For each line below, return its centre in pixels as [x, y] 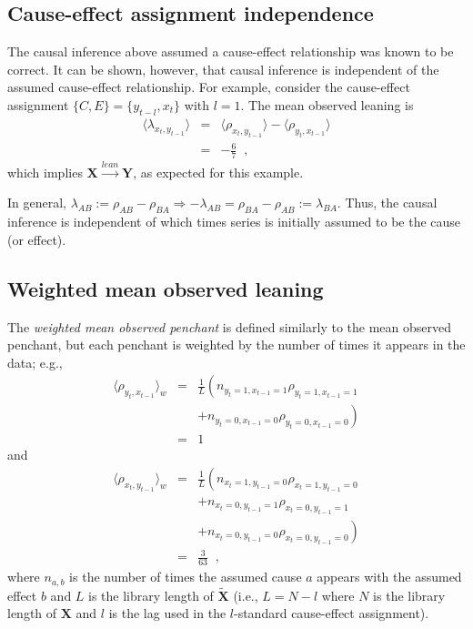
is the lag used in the [167, 613]
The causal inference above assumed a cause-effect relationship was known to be [231, 51]
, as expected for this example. [218, 172]
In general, [37, 203]
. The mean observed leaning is [327, 104]
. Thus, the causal [387, 203]
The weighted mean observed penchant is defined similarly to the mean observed [229, 326]
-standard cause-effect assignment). [332, 613]
